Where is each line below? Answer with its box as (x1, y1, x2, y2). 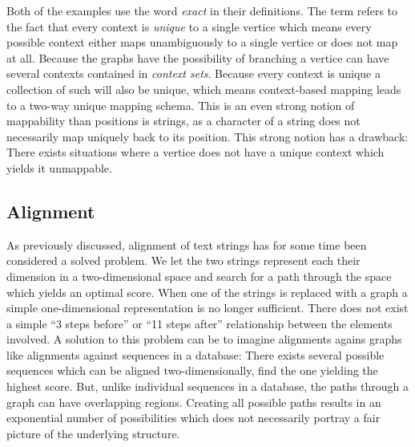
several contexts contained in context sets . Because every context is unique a (6, 65, 381, 82)
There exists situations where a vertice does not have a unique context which (6, 144, 385, 161)
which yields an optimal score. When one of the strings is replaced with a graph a (6, 283, 408, 300)
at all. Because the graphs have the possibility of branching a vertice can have (6, 49, 389, 66)
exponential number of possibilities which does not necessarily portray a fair (6, 409, 381, 426)
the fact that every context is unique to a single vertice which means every (6, 18, 372, 35)
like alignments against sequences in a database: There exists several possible (6, 346, 385, 363)
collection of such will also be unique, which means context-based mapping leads (6, 80, 401, 97)
